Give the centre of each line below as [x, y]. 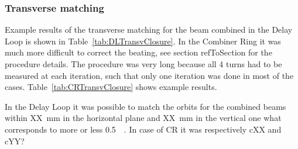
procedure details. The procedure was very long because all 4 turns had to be [143, 64]
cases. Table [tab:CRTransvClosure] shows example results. [111, 87]
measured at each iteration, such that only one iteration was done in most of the [149, 75]
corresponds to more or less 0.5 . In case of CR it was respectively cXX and [143, 129]
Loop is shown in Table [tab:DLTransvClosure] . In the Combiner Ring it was [143, 41]
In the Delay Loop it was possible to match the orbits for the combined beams [145, 106]
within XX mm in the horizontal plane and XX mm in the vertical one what [143, 118]
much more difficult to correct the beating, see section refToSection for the [138, 52]
